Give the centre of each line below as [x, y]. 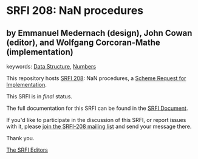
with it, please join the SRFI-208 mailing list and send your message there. [99, 126]
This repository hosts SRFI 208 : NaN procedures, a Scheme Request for [96, 78]
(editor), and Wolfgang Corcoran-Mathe [84, 42]
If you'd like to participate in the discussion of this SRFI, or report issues [96, 120]
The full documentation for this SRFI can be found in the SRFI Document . [97, 108]
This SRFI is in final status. [39, 96]
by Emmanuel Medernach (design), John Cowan [99, 33]
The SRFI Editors [27, 150]
